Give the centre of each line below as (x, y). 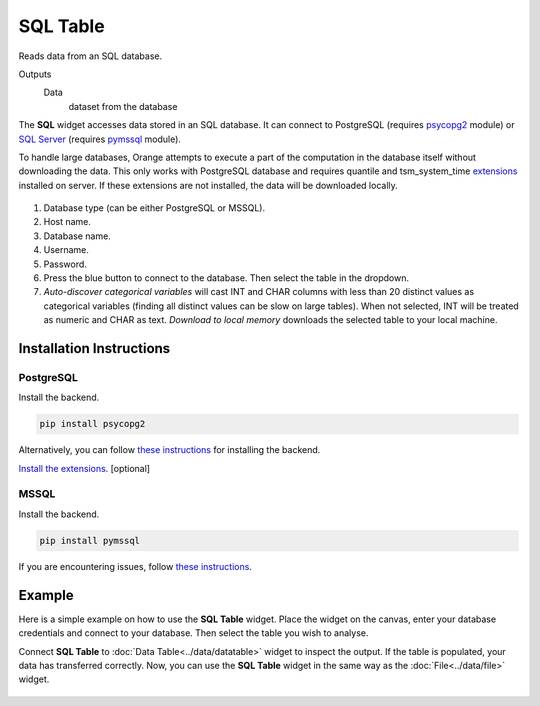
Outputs (35, 74)
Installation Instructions (94, 348)
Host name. (67, 222)
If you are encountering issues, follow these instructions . (135, 566)
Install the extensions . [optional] (84, 468)
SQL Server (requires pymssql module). (100, 139)
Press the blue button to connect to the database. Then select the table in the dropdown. (226, 278)
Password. (65, 264)
